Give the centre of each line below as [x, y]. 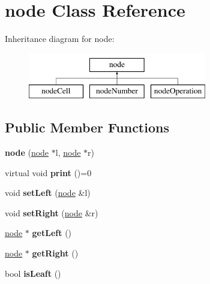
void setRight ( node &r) [52, 212]
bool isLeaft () [33, 273]
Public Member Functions [87, 127]
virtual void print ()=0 [48, 172]
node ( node [27, 152]
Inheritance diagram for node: [60, 39]
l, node [68, 152]
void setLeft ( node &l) [48, 193]
